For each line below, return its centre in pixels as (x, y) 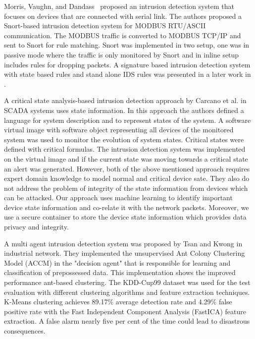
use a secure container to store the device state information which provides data (125, 217)
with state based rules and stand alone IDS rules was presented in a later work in (127, 74)
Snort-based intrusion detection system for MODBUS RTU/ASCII (105, 26)
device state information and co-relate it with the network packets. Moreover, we (127, 207)
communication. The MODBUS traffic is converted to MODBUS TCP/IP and (123, 35)
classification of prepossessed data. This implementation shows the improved (120, 272)
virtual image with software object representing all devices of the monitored (119, 130)
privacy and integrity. (36, 227)
